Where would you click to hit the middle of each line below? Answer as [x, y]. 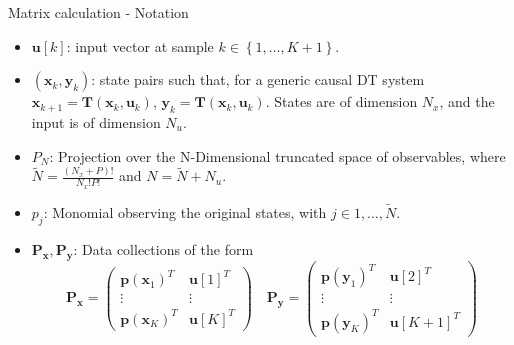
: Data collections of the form [163, 248]
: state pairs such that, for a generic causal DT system [258, 79]
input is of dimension [96, 121]
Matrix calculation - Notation [98, 12]
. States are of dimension [341, 101]
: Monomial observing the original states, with [185, 211]
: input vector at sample [140, 45]
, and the [467, 101]
